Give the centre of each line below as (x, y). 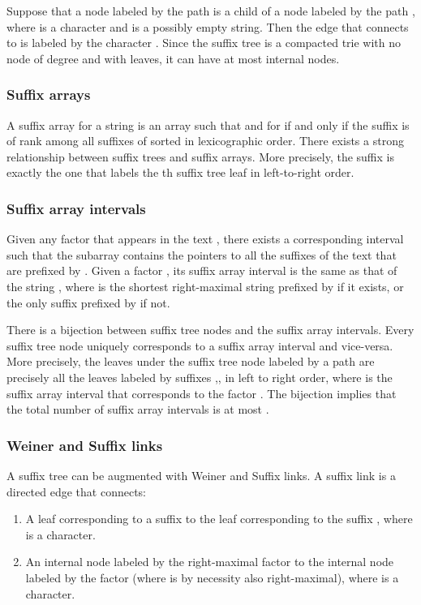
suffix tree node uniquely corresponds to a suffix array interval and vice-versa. (200, 345)
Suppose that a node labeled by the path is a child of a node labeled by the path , (211, 11)
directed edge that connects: (76, 491)
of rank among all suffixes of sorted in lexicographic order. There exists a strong (205, 141)
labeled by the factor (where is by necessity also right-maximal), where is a (212, 577)
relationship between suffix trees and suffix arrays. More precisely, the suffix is (200, 156)
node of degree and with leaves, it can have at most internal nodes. (173, 58)
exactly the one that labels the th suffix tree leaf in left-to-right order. (180, 172)
